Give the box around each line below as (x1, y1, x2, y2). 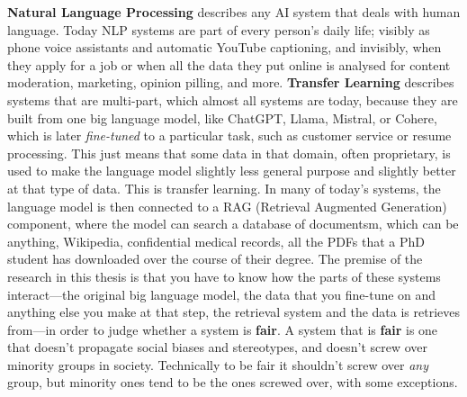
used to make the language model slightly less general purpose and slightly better (7, 161, 456, 180)
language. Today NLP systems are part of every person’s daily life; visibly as (7, 20, 430, 39)
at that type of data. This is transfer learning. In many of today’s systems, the (7, 178, 441, 197)
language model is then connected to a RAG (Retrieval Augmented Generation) (7, 196, 447, 215)
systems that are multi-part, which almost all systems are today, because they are (7, 90, 458, 109)
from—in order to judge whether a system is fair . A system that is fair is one (7, 320, 438, 338)
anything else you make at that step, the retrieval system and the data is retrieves (7, 302, 461, 321)
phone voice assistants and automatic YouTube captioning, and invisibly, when (7, 38, 442, 57)
